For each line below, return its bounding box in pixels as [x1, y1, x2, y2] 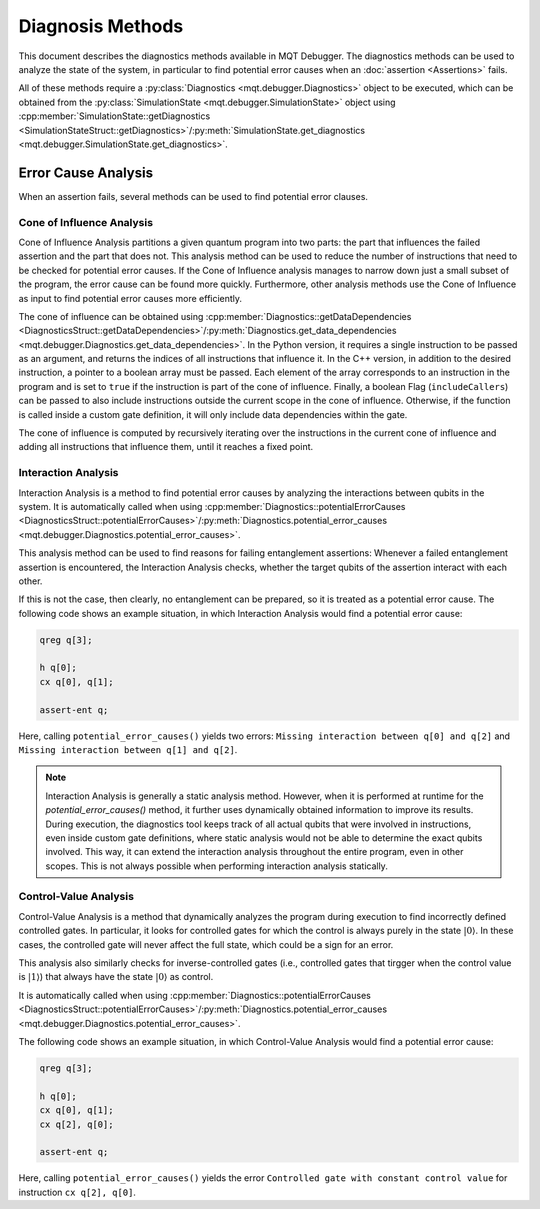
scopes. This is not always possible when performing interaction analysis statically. [45, 860, 389, 872]
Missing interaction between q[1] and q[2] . [18, 743, 238, 755]
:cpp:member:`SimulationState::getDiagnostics [18, 110, 211, 122]
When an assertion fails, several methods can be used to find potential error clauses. [18, 190, 369, 202]
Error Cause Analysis [18, 164, 154, 181]
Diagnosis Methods [18, 15, 184, 37]
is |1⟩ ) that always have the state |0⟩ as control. [18, 971, 214, 983]
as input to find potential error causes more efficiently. [18, 292, 243, 304]
